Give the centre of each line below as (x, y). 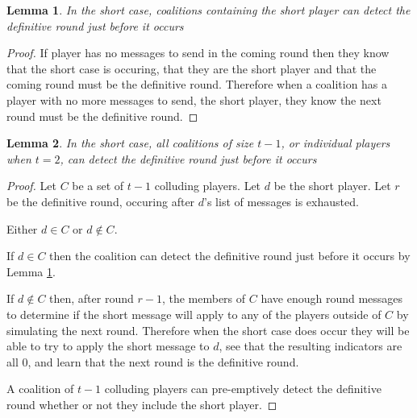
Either (22, 228)
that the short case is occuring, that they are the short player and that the (192, 68)
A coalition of (40, 389)
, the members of (204, 298)
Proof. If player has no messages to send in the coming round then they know (198, 53)
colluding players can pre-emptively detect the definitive (243, 389)
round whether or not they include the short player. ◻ (142, 404)
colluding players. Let (208, 186)
